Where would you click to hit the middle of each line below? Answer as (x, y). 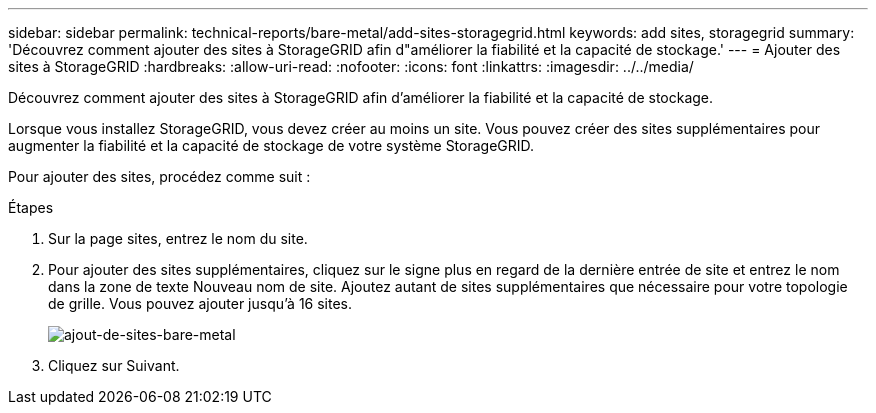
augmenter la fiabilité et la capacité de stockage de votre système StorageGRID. (271, 145)
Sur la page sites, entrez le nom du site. (178, 238)
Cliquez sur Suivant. (114, 365)
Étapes (31, 207)
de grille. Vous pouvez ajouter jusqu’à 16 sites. (200, 303)
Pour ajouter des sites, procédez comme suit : (159, 176)
